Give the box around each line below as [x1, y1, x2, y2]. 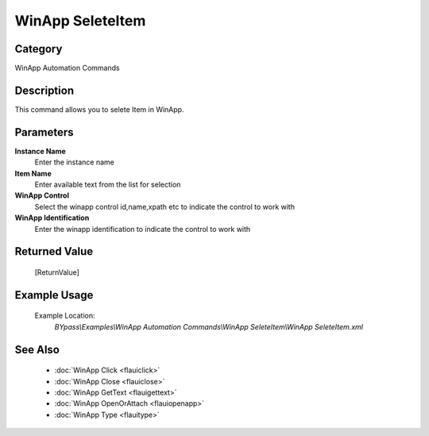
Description [14, 83, 75, 97]
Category [14, 42, 63, 56]
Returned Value [14, 245, 94, 258]
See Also [14, 342, 60, 357]
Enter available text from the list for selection [34, 179, 181, 190]
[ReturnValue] [34, 268, 79, 277]
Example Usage [14, 288, 94, 302]
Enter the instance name [34, 157, 114, 167]
